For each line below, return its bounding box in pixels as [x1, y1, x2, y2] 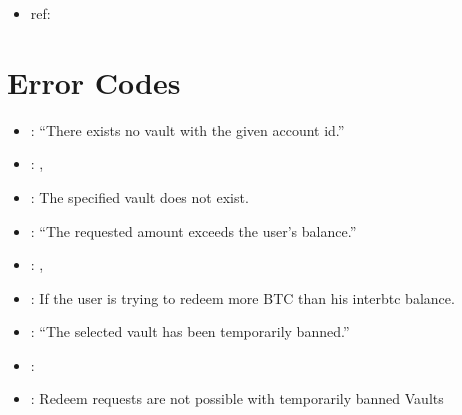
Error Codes [7, 61, 181, 102]
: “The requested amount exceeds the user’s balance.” [30, 220, 357, 241]
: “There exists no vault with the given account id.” [30, 119, 345, 140]
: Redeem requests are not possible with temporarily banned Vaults [30, 388, 444, 409]
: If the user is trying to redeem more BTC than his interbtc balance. [30, 287, 455, 308]
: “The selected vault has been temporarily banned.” [30, 321, 350, 342]
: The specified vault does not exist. [30, 186, 249, 207]
